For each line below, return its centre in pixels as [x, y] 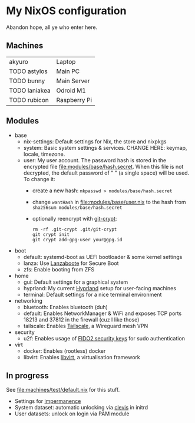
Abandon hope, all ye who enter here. [52, 27]
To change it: [39, 179]
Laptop [66, 61]
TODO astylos [29, 71]
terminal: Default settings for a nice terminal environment [92, 294]
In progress [27, 376]
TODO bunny [27, 81]
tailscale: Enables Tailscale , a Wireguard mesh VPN [86, 326]
